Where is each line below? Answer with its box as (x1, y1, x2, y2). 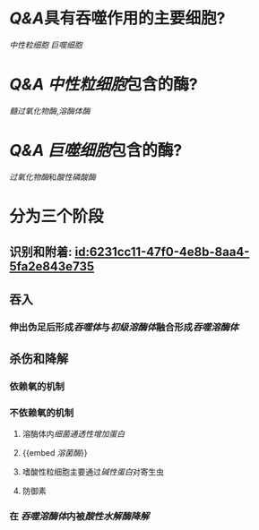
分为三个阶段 (9, 207, 105, 227)
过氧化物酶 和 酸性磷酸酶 (9, 171, 96, 182)
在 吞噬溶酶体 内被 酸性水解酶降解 (9, 510, 150, 523)
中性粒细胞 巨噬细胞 (9, 39, 82, 50)
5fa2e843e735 (9, 259, 95, 274)
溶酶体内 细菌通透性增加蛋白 (22, 429, 125, 440)
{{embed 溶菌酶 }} (22, 448, 88, 458)
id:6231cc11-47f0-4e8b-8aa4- (74, 244, 250, 260)
